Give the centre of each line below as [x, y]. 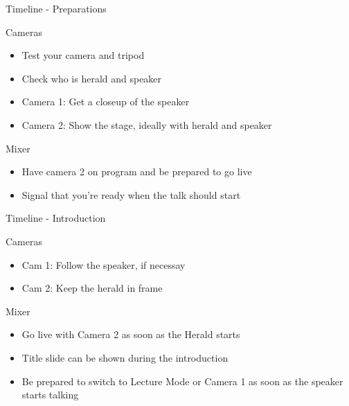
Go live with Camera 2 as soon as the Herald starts [131, 334]
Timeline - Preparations [56, 8]
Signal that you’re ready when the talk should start [131, 194]
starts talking [50, 395]
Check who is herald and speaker [92, 78]
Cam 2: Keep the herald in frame [92, 288]
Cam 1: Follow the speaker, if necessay [104, 264]
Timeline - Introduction [56, 218]
